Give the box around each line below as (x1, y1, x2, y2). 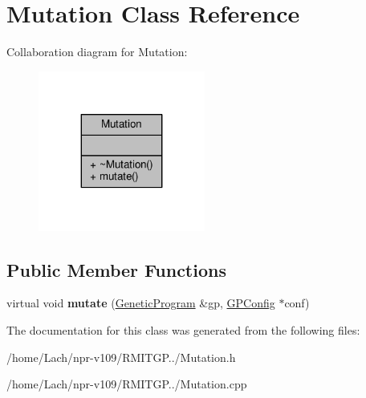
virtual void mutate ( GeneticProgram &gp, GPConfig (6, 294, 275, 311)
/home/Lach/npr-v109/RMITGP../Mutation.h (6, 348, 236, 365)
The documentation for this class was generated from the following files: (6, 322, 360, 339)
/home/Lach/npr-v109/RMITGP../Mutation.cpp (6, 376, 247, 392)
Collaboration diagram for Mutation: (6, 43, 188, 60)
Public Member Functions (6, 257, 226, 282)
